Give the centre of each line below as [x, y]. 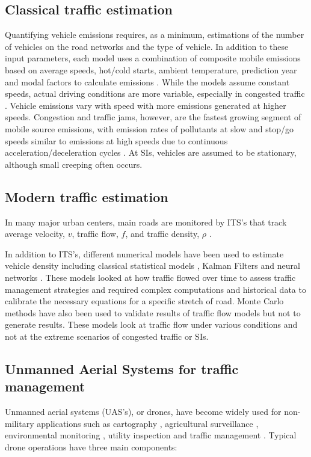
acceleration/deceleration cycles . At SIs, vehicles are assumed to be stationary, [151, 152]
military [20, 423]
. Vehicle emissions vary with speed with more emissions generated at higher [146, 105]
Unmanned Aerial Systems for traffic [122, 368]
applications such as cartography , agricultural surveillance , [148, 423]
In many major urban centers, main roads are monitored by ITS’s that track [146, 222]
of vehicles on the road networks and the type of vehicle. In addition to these [147, 46]
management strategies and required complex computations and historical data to [155, 289]
